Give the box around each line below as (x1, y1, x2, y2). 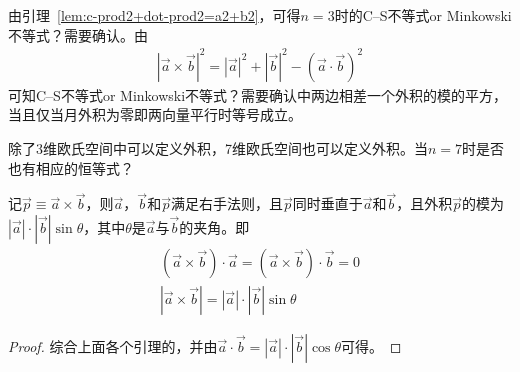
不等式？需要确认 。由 (8, 24, 148, 45)
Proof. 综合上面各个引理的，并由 (8, 335, 218, 356)
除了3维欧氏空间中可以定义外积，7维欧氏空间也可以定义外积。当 (8, 137, 428, 158)
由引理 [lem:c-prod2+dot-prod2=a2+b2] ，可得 (8, 5, 301, 25)
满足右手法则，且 (170, 193, 283, 214)
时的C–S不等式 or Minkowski (334, 5, 512, 25)
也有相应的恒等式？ (8, 157, 134, 178)
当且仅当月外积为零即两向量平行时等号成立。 (8, 104, 302, 125)
